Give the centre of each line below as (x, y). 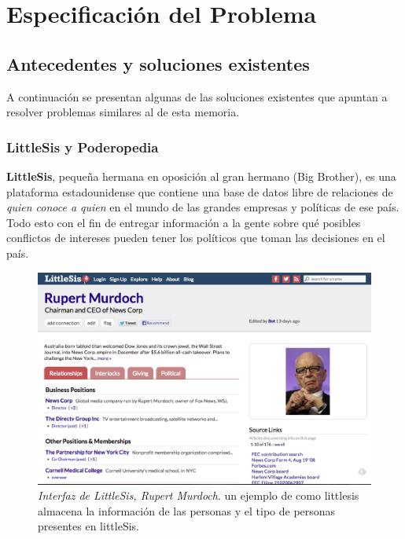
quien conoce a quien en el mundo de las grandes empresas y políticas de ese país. (203, 207)
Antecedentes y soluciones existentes (158, 63)
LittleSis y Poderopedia (83, 147)
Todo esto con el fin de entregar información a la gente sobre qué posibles (184, 222)
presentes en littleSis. (88, 526)
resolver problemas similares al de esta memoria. (123, 112)
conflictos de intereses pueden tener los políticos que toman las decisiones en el (196, 238)
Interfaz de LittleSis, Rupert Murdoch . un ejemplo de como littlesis (199, 495)
